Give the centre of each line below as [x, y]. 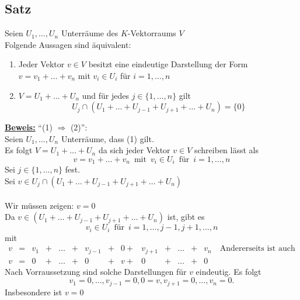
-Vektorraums [152, 33]
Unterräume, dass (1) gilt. [107, 138]
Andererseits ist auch [257, 249]
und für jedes [105, 95]
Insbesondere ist [34, 292]
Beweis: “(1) [29, 127]
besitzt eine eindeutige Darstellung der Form [168, 64]
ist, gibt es [186, 217]
